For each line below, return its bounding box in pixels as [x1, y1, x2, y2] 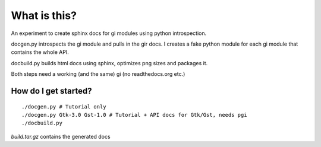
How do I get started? [11, 86, 92, 96]
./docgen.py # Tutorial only [21, 103, 106, 110]
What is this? [11, 9, 77, 22]
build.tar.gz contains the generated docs [11, 133, 111, 140]
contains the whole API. [11, 49, 70, 56]
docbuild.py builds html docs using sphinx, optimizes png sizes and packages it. [11, 59, 208, 66]
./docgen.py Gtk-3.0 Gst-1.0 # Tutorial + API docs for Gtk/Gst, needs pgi [21, 111, 247, 118]
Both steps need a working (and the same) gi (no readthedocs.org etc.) [11, 71, 185, 78]
